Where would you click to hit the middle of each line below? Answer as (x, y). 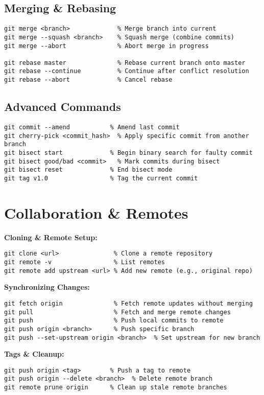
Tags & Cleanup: (34, 354)
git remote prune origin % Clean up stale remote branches (116, 388)
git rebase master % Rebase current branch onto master (125, 63)
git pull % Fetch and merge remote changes (117, 312)
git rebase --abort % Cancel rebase (88, 80)
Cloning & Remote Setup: (51, 237)
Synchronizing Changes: (47, 287)
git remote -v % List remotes (85, 262)
